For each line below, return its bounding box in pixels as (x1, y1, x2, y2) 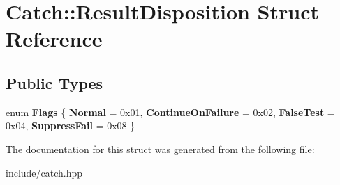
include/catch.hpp (6, 165, 83, 179)
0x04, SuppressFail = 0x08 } (6, 118, 135, 133)
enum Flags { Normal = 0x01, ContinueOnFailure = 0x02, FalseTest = (6, 104, 335, 119)
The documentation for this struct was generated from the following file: (6, 141, 315, 156)
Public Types (6, 72, 103, 93)
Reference (6, 24, 103, 53)
